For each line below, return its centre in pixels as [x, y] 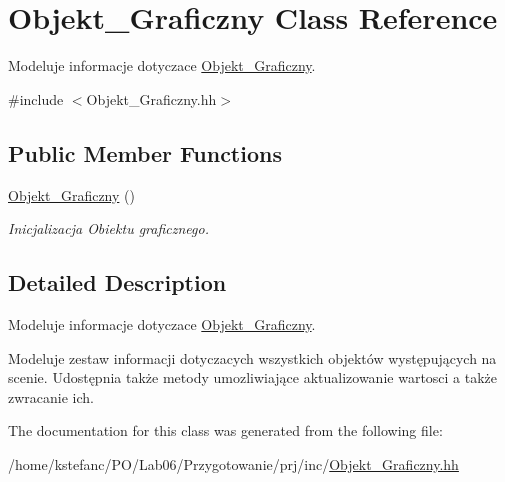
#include [36, 98]
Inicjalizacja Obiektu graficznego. [108, 228]
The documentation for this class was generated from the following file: [225, 430]
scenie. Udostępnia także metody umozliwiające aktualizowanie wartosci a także [253, 377]
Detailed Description [117, 282]
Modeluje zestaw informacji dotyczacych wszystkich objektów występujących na [252, 357]
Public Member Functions [145, 152]
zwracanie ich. [51, 396]
